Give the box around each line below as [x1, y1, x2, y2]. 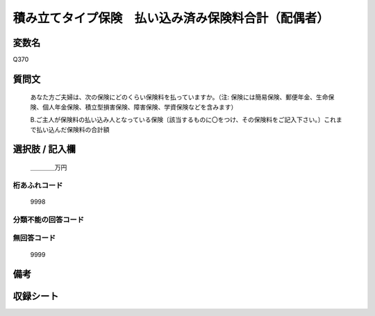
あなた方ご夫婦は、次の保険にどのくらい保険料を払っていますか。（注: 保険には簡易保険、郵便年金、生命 [30, 93, 328, 101]
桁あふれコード [12, 181, 63, 190]
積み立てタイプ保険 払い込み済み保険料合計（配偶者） [12, 10, 330, 26]
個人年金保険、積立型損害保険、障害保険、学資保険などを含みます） [42, 103, 237, 111]
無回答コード [12, 233, 56, 243]
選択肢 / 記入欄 [12, 143, 76, 156]
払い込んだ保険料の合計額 [35, 125, 110, 133]
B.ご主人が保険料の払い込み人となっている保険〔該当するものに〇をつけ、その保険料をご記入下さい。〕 [30, 115, 324, 124]
